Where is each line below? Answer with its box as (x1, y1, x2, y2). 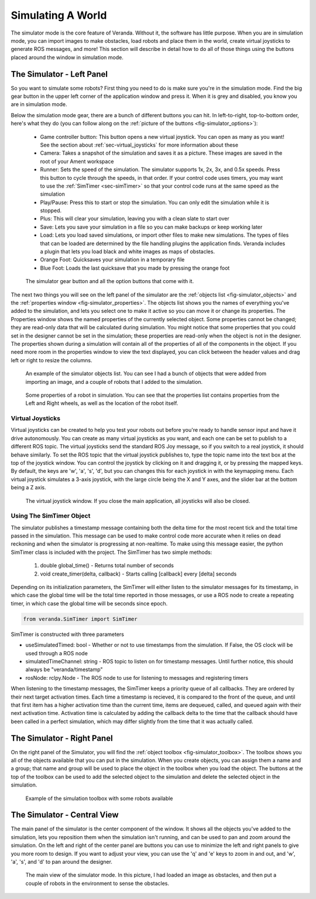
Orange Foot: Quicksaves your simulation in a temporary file (40, 256, 185, 263)
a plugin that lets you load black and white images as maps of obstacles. (40, 248, 215, 255)
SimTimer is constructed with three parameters (11, 631, 124, 638)
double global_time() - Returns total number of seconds (40, 562, 174, 569)
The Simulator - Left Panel (11, 69, 108, 79)
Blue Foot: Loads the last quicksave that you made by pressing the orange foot (40, 264, 230, 271)
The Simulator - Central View (11, 810, 119, 820)
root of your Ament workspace (40, 158, 114, 165)
